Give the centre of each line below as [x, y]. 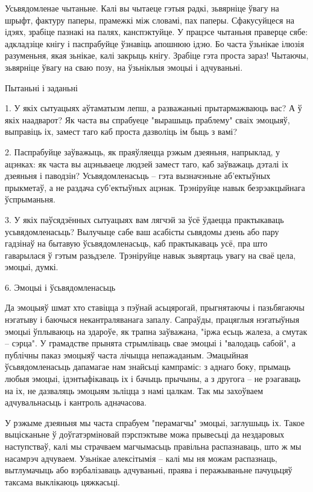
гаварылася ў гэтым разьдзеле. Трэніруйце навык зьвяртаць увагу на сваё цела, [150, 255]
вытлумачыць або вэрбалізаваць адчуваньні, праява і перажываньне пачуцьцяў [149, 470]
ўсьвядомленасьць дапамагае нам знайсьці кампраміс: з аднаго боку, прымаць [148, 367]
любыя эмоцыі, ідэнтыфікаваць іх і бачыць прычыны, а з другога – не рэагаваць [153, 379]
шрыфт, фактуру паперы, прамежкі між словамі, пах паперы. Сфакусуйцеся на [150, 20]
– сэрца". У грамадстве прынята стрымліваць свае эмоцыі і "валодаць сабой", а [150, 343]
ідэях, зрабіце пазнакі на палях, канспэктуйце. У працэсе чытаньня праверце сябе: [156, 32]
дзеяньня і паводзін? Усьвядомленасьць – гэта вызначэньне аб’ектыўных [138, 176]
